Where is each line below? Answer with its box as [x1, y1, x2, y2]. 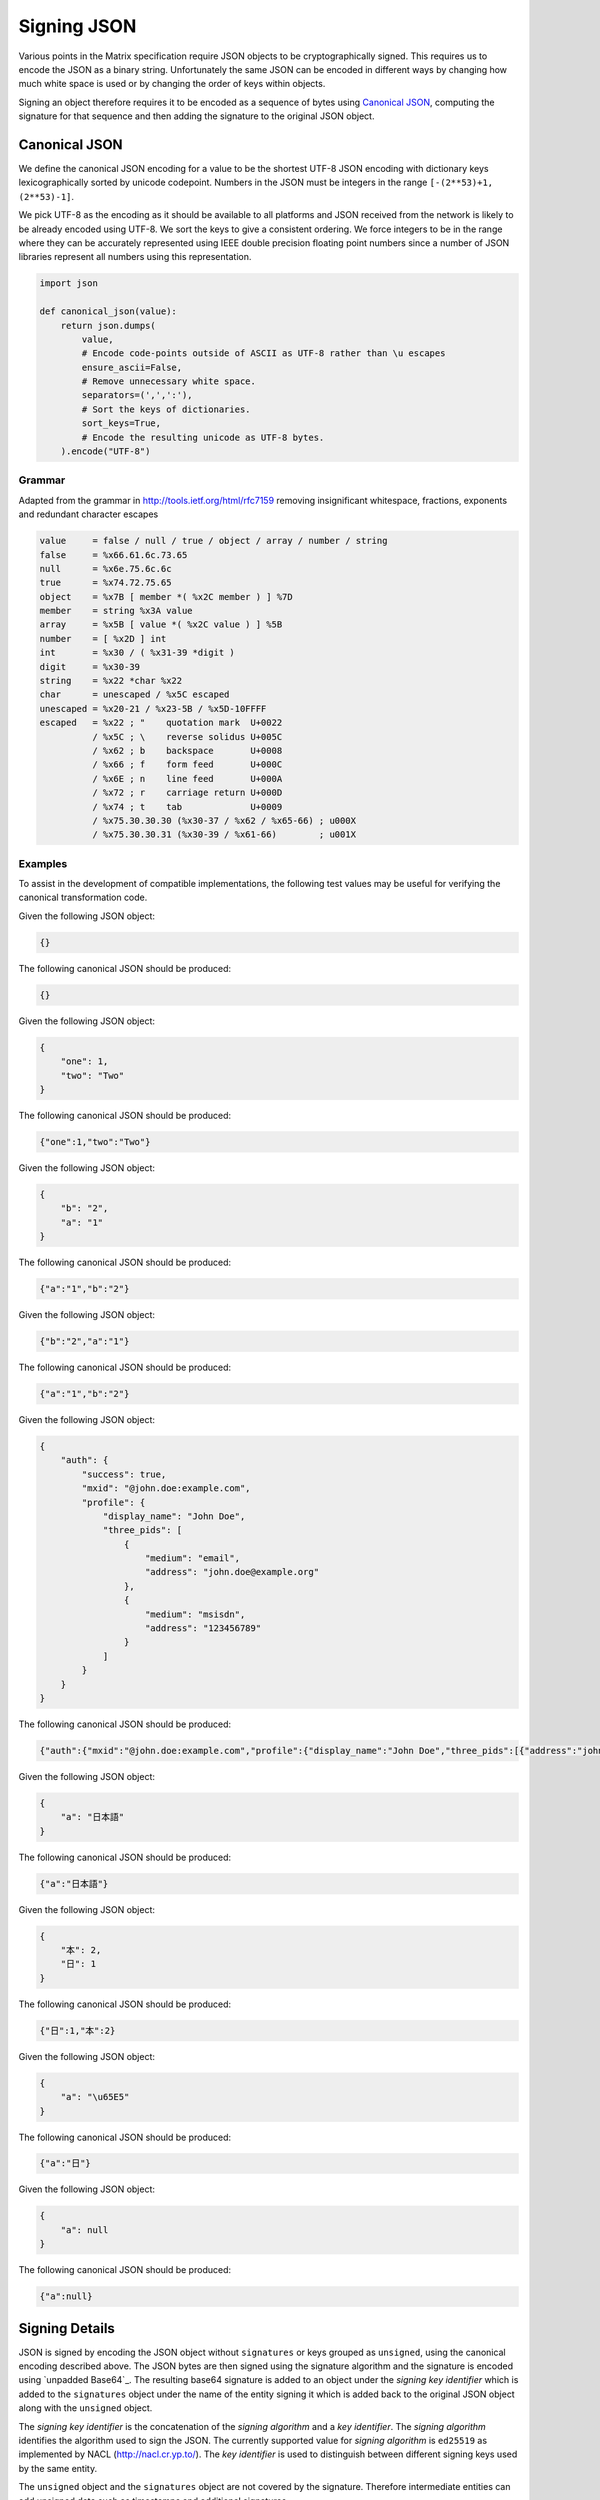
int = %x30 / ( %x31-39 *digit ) [39, 647, 235, 659]
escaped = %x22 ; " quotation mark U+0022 [39, 717, 283, 729]
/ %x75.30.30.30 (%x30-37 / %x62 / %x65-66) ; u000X [91, 815, 357, 826]
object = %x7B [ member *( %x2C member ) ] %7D [39, 591, 294, 602]
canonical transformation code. [18, 891, 148, 904]
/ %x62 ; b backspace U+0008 [91, 745, 283, 756]
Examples [18, 856, 68, 870]
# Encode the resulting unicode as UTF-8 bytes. [81, 431, 325, 443]
